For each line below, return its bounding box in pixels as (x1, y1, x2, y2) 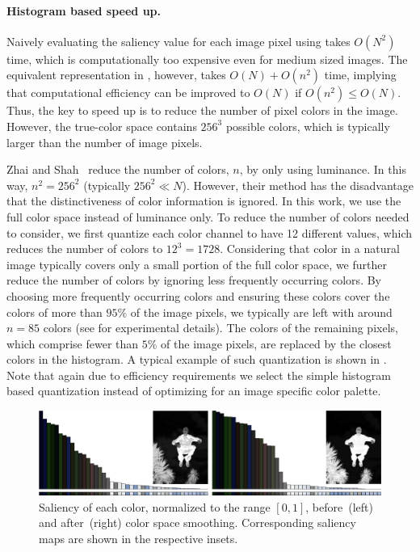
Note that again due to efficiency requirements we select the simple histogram (6, 366, 391, 383)
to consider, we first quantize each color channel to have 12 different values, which (6, 224, 412, 241)
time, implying (324, 66, 397, 83)
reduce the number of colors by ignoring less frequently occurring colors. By (6, 272, 381, 289)
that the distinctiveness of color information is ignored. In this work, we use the (6, 192, 401, 209)
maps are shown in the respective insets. (39, 530, 238, 547)
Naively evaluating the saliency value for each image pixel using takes (6, 32, 351, 49)
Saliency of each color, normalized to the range (39, 498, 271, 515)
